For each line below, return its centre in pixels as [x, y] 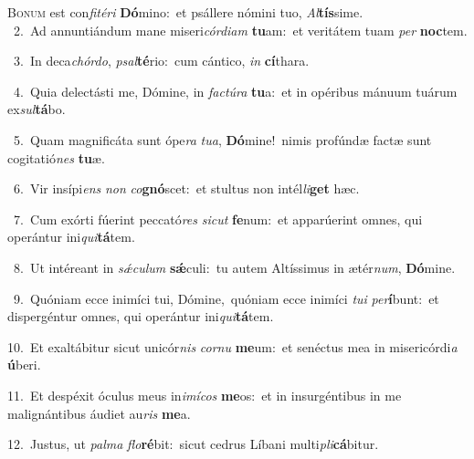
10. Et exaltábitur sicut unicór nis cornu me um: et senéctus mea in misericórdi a [232, 346]
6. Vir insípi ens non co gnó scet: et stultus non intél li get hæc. [186, 188]
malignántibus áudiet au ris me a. [99, 413]
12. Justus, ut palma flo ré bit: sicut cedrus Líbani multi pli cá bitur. [193, 444]
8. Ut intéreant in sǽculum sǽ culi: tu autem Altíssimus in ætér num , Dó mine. [234, 267]
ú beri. [24, 365]
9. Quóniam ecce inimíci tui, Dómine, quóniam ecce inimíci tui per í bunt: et [226, 298]
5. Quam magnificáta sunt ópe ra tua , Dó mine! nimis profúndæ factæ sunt [222, 139]
